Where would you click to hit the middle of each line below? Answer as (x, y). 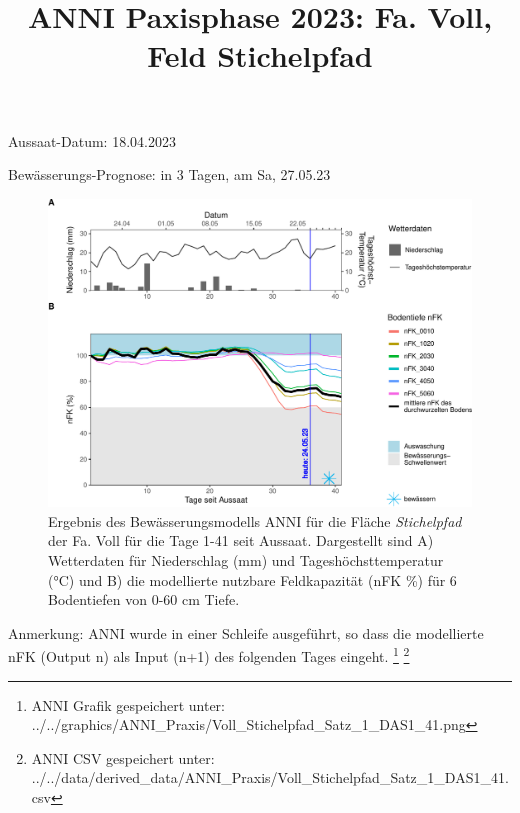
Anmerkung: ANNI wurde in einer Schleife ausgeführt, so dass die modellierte (246, 632)
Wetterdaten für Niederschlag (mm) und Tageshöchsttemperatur (246, 560)
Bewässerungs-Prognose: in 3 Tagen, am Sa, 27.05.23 (169, 174)
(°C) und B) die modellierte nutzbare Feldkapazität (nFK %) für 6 (252, 579)
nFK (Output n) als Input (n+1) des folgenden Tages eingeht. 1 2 (209, 655)
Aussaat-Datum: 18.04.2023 (92, 140)
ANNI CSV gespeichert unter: (123, 757)
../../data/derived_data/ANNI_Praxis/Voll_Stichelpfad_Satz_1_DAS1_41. (270, 777)
